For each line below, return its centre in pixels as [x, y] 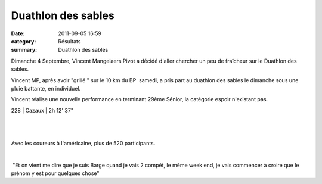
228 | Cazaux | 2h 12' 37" [42, 110]
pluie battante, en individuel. [46, 88]
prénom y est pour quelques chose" [55, 173]
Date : [18, 33]
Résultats [69, 41]
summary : [24, 50]
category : [24, 41]
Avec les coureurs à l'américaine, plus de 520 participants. [83, 143]
